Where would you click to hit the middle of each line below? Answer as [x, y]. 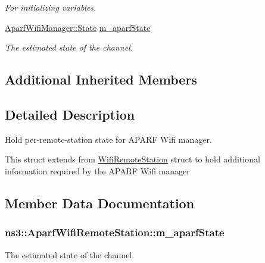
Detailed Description [70, 114]
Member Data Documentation [100, 203]
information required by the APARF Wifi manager [97, 170]
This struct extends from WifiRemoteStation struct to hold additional [132, 159]
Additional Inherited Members [101, 79]
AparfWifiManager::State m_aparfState [78, 27]
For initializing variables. [51, 7]
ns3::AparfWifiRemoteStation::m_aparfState [115, 232]
